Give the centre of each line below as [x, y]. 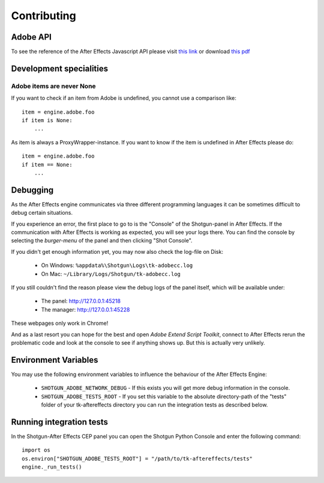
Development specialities [60, 68]
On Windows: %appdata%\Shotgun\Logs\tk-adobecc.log [117, 265]
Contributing [43, 16]
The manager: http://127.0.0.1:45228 [85, 309]
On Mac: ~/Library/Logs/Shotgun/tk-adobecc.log [111, 274]
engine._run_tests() [52, 467]
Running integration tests [59, 422]
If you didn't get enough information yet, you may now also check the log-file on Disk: [117, 251]
